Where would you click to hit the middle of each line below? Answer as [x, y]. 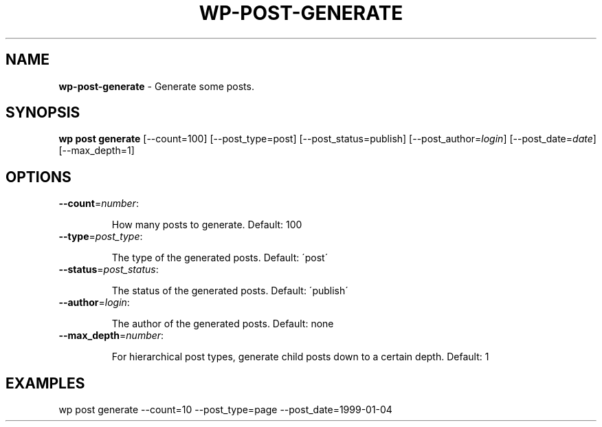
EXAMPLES [45, 383]
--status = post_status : [109, 270]
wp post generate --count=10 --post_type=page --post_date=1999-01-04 [225, 410]
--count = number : [99, 204]
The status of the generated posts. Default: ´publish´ [230, 291]
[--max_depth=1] [97, 151]
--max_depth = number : [111, 336]
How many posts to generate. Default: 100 [207, 225]
